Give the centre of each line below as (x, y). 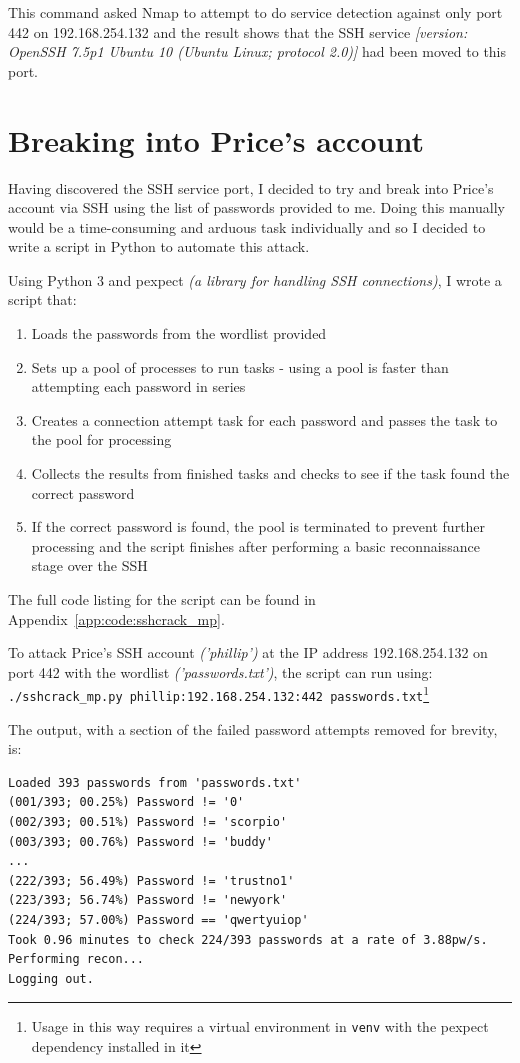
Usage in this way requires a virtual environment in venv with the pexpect (260, 1026)
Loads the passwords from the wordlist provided (179, 333)
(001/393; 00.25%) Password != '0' (126, 802)
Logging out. (51, 978)
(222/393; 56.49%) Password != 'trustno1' (151, 880)
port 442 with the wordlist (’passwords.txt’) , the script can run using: (220, 671)
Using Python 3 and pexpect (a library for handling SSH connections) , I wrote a (255, 279)
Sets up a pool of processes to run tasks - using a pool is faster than (240, 366)
